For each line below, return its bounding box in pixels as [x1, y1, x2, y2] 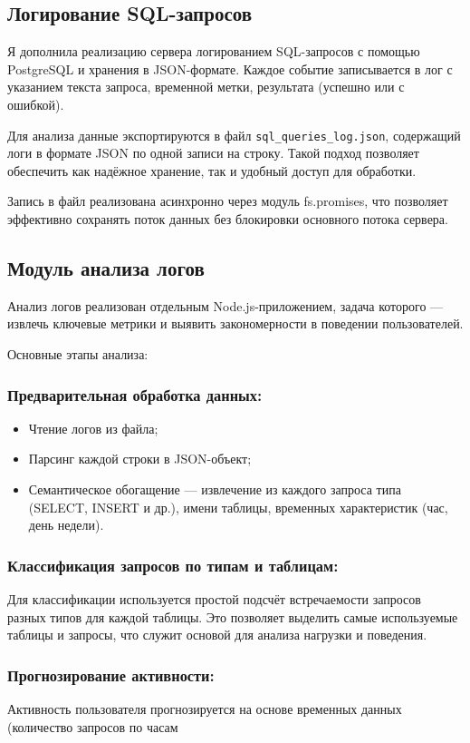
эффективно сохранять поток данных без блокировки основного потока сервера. [7, 210, 448, 229]
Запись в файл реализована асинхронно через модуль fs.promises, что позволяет [7, 191, 448, 210]
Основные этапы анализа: [7, 345, 149, 363]
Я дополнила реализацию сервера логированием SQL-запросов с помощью [7, 42, 420, 61]
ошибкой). [7, 94, 64, 113]
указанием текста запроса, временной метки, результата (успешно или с [7, 77, 405, 96]
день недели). [28, 515, 104, 534]
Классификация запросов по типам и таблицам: [7, 553, 339, 576]
